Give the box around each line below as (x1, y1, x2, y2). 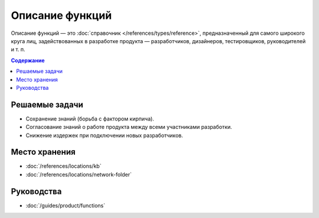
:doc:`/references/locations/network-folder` (25, 171, 132, 178)
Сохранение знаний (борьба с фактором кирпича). (25, 115, 155, 122)
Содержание (11, 57, 45, 64)
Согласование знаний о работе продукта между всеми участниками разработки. (25, 123, 233, 131)
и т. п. (11, 46, 26, 53)
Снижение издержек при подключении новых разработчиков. (25, 132, 183, 139)
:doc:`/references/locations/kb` (25, 162, 102, 170)
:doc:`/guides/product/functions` (25, 201, 106, 209)
